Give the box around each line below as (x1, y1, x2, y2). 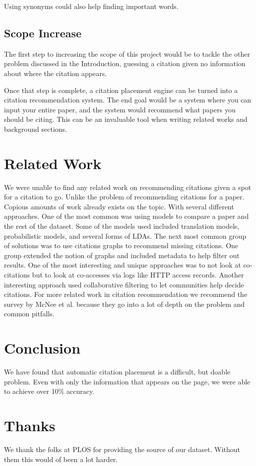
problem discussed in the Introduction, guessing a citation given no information (4, 58, 246, 69)
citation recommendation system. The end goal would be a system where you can (4, 94, 252, 105)
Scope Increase (4, 25, 82, 40)
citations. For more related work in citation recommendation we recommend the (4, 289, 248, 299)
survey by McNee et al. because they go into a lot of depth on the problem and (4, 298, 245, 309)
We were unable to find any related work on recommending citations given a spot (4, 182, 252, 192)
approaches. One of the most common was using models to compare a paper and (4, 211, 249, 221)
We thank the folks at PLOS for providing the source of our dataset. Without (4, 444, 241, 455)
